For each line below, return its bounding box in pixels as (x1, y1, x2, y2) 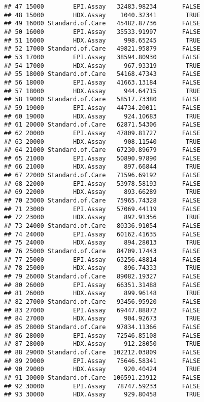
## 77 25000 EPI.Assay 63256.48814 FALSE (4, 256, 200, 263)
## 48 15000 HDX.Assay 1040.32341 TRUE (4, 11, 200, 19)
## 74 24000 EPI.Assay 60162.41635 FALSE (4, 230, 200, 238)
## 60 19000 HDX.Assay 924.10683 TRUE (4, 112, 200, 120)
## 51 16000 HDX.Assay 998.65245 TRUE (4, 36, 200, 44)
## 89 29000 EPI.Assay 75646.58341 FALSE (4, 357, 200, 365)
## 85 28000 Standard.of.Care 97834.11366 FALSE (4, 323, 200, 331)
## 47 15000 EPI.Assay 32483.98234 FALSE (4, 3, 200, 10)
